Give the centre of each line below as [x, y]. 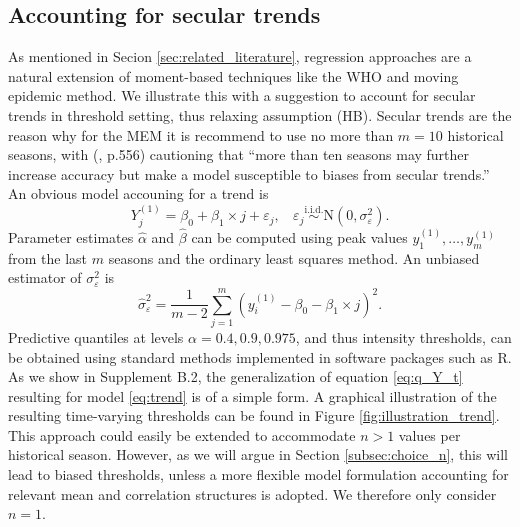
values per [429, 434]
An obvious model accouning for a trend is [138, 193]
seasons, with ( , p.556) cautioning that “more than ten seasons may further [239, 154]
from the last [48, 257]
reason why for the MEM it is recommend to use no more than [201, 134]
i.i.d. [314, 209]
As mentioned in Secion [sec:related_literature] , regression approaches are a [240, 56]
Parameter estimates [71, 236]
